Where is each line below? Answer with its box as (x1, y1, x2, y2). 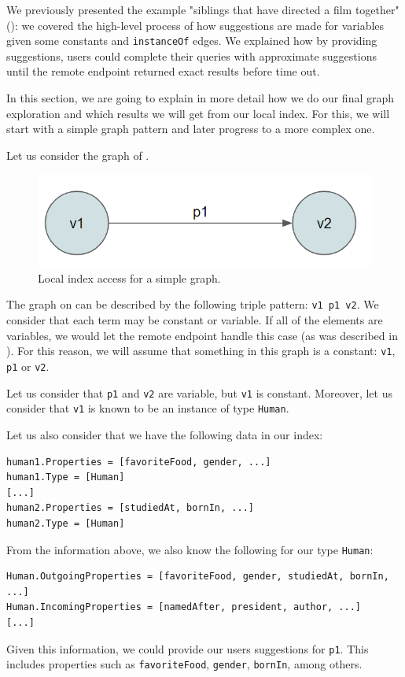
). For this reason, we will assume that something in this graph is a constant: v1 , (6, 342, 396, 359)
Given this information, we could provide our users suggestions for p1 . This (6, 640, 369, 657)
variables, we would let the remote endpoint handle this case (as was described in (6, 327, 398, 343)
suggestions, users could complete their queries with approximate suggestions (6, 47, 377, 64)
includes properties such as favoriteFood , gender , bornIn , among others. (6, 656, 363, 672)
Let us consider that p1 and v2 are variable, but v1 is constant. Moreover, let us (6, 384, 392, 401)
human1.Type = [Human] (6, 472, 125, 483)
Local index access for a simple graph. (38, 269, 221, 286)
